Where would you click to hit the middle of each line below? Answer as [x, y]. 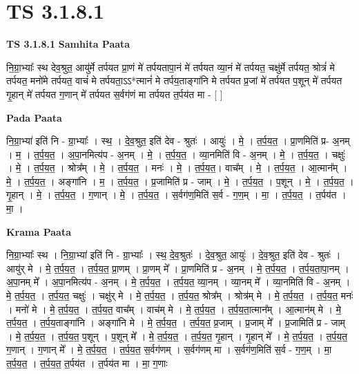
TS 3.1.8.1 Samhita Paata [68, 44]
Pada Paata [34, 117]
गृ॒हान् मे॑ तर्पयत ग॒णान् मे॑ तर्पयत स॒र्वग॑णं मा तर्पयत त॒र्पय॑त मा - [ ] [115, 94]
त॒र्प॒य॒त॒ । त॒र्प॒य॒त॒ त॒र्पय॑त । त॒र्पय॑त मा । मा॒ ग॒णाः [87, 363]
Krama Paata [39, 231]
